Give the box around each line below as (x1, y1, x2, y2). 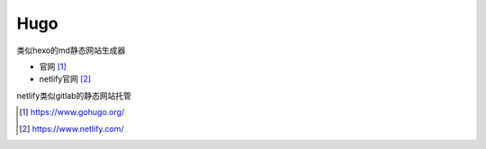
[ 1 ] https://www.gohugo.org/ (19, 107, 125, 118)
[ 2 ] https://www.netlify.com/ (19, 123, 125, 134)
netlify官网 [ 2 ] (39, 74, 92, 84)
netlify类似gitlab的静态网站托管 (16, 90, 132, 101)
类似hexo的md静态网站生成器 (16, 45, 126, 56)
